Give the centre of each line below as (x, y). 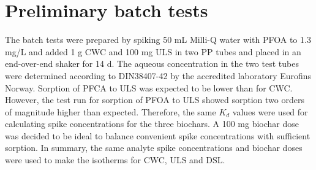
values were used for (270, 111)
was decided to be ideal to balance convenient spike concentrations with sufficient (158, 135)
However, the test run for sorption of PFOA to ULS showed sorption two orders (155, 100)
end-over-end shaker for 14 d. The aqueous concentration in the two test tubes (152, 64)
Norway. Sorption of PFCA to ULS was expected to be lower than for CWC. (149, 87)
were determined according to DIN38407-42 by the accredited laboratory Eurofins (158, 75)
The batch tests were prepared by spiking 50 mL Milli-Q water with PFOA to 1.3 (158, 40)
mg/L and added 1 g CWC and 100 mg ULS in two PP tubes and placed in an (153, 51)
